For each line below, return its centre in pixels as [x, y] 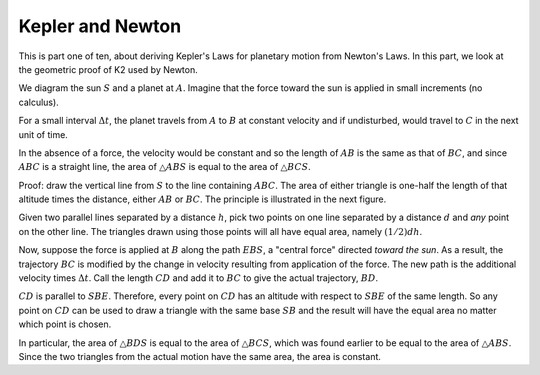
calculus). [38, 102]
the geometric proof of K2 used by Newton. [108, 69]
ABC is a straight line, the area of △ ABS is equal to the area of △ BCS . [165, 167]
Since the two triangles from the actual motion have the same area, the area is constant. [200, 356]
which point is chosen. [65, 324]
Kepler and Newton [100, 26]
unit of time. [43, 134]
